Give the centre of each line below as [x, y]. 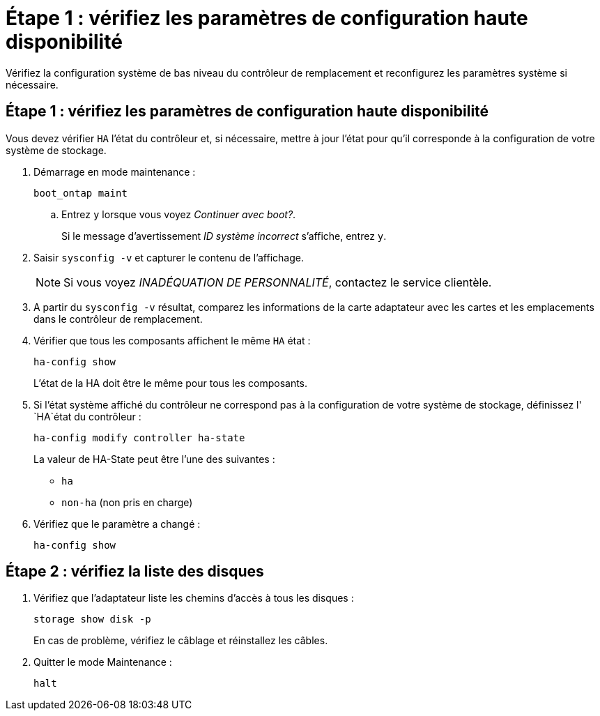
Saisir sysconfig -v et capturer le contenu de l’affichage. [169, 257]
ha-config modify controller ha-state [139, 437]
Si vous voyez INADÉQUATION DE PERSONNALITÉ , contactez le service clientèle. [278, 282]
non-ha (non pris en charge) [127, 502]
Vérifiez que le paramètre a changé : [117, 524]
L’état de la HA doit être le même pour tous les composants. [171, 383]
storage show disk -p [92, 619]
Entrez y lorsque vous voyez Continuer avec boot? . [179, 214]
